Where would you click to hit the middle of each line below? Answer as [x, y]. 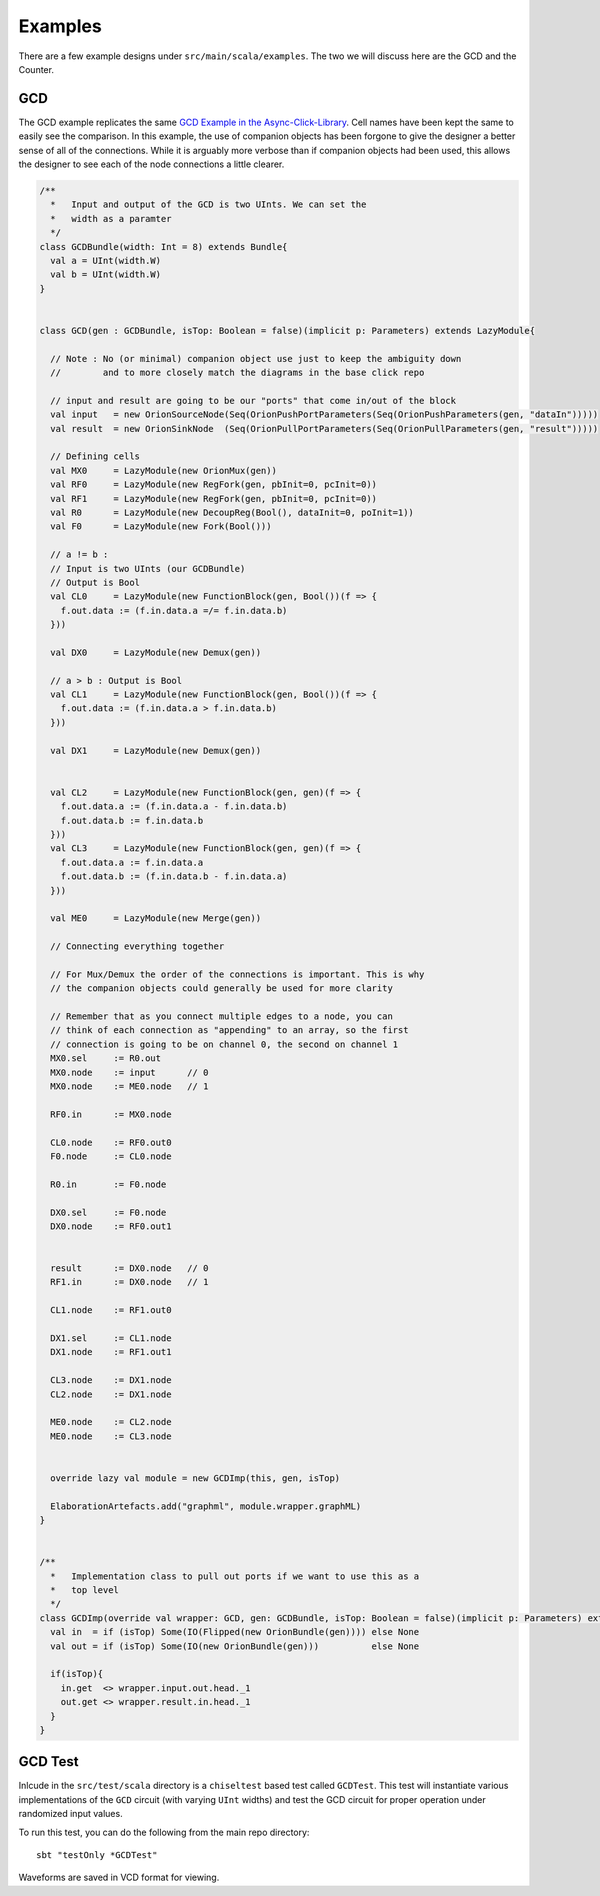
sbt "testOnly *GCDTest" [97, 1855]
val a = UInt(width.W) [106, 260]
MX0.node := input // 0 [129, 1072]
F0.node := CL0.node [111, 1156]
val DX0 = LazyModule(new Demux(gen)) [156, 652]
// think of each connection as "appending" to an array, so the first [229, 1030]
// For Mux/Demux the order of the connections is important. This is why [237, 974]
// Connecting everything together [137, 946]
